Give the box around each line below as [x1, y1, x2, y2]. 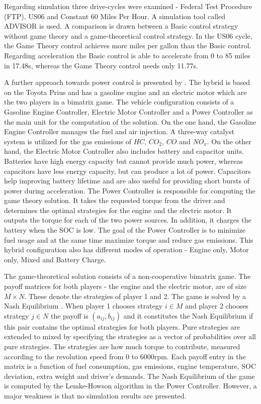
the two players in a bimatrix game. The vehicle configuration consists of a [4, 96, 234, 107]
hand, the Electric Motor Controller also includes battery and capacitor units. [4, 146, 244, 156]
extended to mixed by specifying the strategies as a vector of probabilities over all [4, 331, 256, 342]
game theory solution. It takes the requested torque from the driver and [4, 195, 225, 206]
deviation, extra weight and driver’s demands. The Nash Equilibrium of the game [4, 370, 255, 381]
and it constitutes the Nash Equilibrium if [123, 310, 253, 321]
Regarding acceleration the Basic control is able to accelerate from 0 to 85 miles [4, 50, 250, 60]
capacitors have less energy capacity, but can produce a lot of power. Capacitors [4, 165, 251, 176]
